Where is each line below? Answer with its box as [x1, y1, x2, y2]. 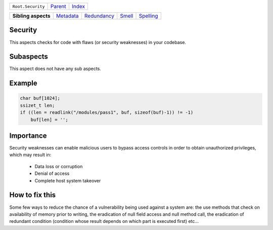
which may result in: [9, 152, 52, 158]
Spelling [139, 13, 158, 19]
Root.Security [12, 4, 45, 9]
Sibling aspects [12, 13, 51, 19]
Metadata [56, 13, 79, 19]
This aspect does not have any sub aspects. [9, 66, 101, 72]
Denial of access [34, 170, 70, 177]
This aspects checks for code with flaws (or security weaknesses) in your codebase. [9, 39, 187, 45]
